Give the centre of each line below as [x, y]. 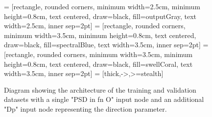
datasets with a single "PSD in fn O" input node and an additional [104, 99]
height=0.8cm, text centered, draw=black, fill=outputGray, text [100, 16]
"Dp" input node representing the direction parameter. [85, 108]
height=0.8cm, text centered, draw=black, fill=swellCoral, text [98, 64]
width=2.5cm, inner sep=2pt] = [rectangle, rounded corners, [95, 26]
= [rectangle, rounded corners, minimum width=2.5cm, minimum [102, 6]
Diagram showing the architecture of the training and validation [100, 89]
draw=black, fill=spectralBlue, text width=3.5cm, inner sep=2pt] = [106, 45]
